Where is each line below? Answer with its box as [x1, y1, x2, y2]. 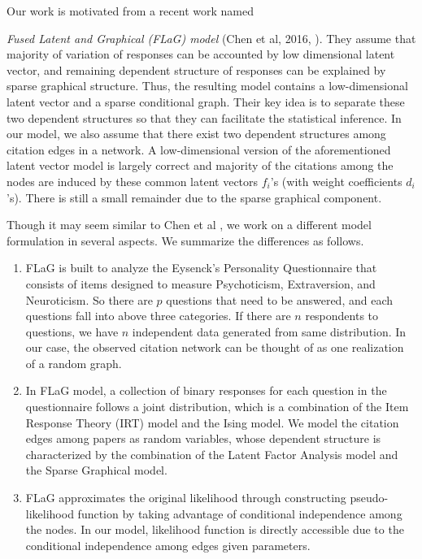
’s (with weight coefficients [270, 172, 402, 189]
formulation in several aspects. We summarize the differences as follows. [7, 232, 364, 249]
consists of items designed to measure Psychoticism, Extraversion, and [25, 275, 376, 292]
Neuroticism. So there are [25, 291, 153, 308]
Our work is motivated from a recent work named [7, 2, 254, 19]
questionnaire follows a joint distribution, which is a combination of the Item [25, 398, 409, 415]
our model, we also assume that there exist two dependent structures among [7, 125, 386, 142]
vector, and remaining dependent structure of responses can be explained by [7, 61, 386, 78]
